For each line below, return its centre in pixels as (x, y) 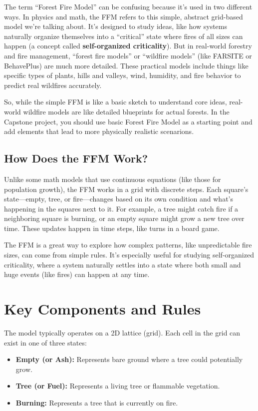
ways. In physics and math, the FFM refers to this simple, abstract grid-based (124, 16)
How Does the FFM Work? (76, 158)
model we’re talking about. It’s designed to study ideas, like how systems (116, 26)
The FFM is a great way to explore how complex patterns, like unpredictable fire (128, 245)
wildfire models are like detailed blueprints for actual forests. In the (126, 111)
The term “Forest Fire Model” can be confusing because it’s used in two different (128, 6)
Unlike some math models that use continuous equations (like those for (113, 179)
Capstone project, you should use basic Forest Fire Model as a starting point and (128, 121)
